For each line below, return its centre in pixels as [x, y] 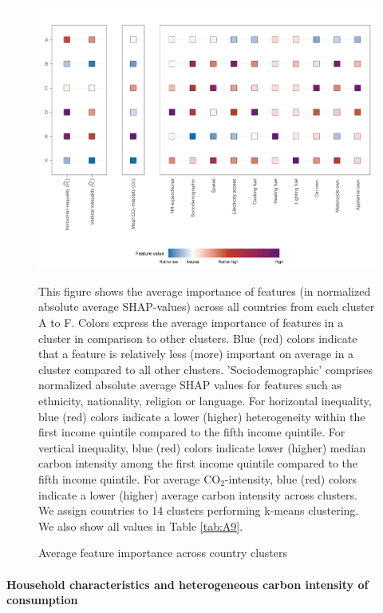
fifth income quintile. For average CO [130, 478]
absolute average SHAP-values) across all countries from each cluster [207, 306]
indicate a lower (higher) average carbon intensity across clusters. [198, 494]
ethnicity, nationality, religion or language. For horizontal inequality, [205, 400]
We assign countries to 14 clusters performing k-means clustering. [199, 510]
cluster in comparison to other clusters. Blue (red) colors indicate [198, 338]
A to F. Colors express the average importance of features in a [191, 322]
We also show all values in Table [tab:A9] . [141, 525]
